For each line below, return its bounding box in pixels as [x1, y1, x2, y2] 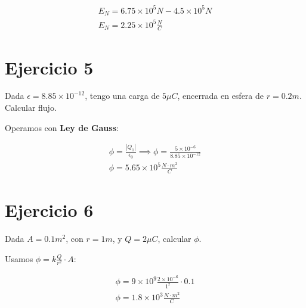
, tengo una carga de [85, 89, 160, 102]
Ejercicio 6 [5, 198, 94, 222]
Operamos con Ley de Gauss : [5, 121, 119, 133]
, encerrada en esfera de [177, 89, 264, 102]
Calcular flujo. [5, 101, 57, 114]
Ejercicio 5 [5, 55, 94, 79]
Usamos [5, 252, 33, 265]
